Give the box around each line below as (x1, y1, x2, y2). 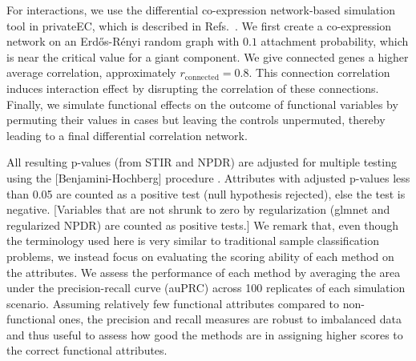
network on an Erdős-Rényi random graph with (6, 33, 240, 50)
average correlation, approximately (6, 64, 176, 81)
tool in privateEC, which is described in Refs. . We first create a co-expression (6, 17, 392, 34)
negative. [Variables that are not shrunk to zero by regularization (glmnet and (6, 201, 390, 218)
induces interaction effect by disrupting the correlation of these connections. (6, 79, 379, 96)
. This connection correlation (248, 64, 390, 81)
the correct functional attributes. (6, 342, 168, 359)
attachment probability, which (261, 33, 409, 50)
